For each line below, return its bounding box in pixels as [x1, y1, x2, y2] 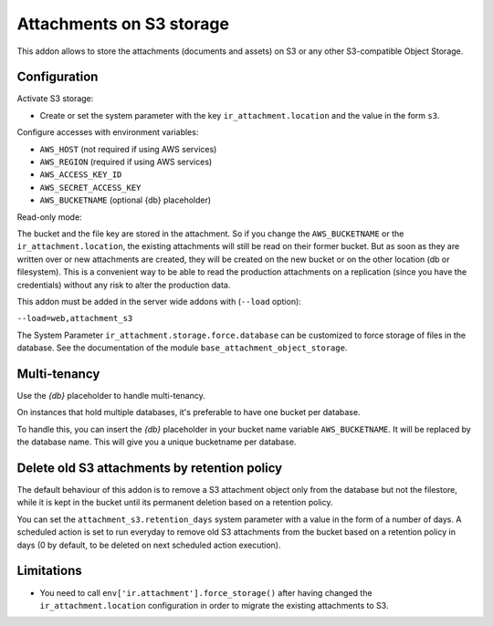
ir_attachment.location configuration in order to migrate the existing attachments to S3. [39, 600, 389, 610]
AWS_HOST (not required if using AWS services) [39, 143, 217, 154]
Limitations [16, 563, 82, 579]
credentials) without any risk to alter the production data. [16, 279, 231, 290]
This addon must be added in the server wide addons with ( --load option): [16, 296, 301, 307]
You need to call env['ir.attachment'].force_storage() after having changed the [39, 587, 373, 598]
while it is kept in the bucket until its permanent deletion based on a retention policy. [16, 497, 333, 508]
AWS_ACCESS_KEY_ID [39, 170, 122, 180]
